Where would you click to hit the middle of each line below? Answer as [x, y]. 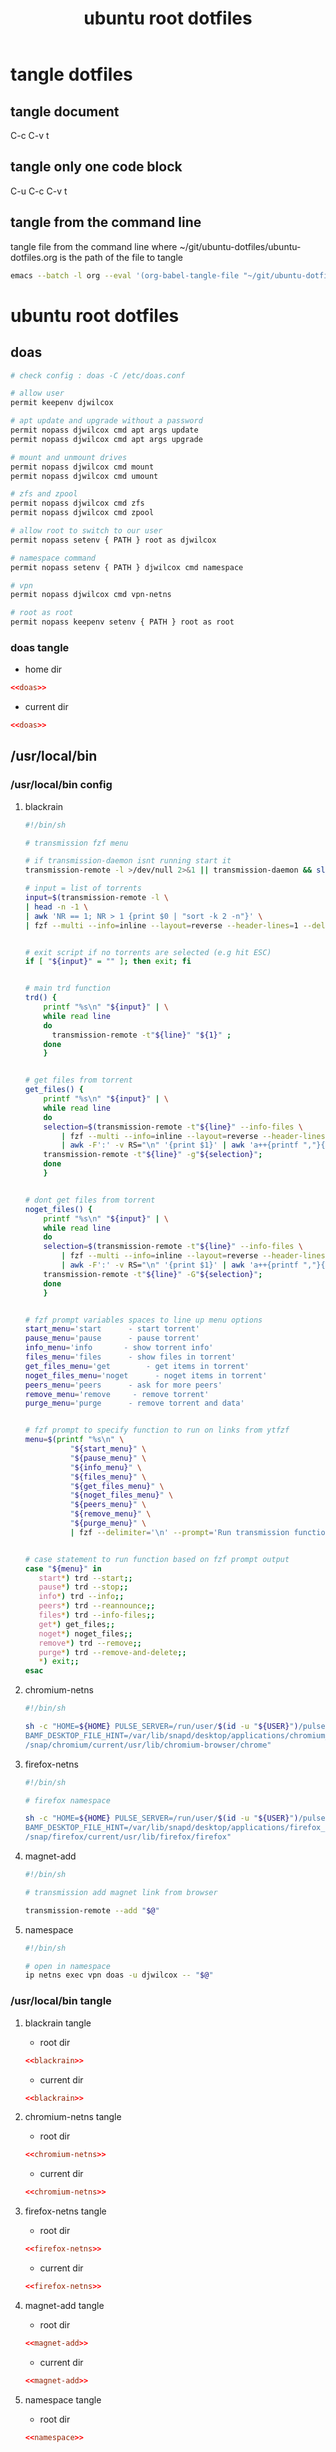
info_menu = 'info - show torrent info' [119, 1348]
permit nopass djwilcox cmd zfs [77, 503]
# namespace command [53, 558]
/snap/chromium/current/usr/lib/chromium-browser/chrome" [148, 1745]
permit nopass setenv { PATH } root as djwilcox [113, 540]
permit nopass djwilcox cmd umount [84, 476]
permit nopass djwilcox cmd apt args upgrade [106, 439]
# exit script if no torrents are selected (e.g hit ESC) [148, 952]
